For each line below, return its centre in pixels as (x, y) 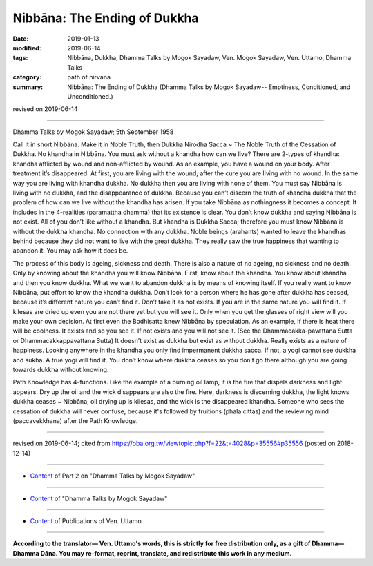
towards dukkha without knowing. (61, 370)
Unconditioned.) (90, 96)
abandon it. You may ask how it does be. (70, 251)
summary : (28, 87)
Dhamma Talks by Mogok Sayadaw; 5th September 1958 (93, 132)
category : (27, 77)
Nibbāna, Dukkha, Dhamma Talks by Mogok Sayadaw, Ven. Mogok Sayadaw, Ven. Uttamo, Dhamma (209, 58)
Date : (21, 39)
